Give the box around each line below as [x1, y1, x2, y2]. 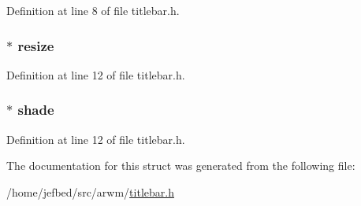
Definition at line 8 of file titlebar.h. [6, 2, 180, 18]
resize [17, 35, 54, 55]
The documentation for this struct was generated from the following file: [6, 157, 355, 174]
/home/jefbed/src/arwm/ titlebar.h [6, 183, 174, 200]
